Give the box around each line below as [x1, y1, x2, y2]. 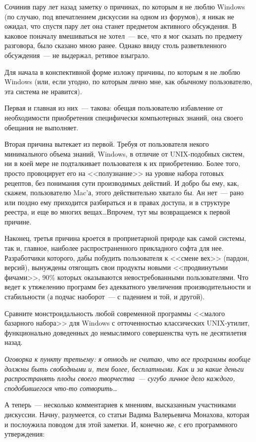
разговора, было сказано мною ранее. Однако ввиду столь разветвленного [4, 40, 227, 51]
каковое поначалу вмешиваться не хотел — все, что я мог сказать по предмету [4, 30, 243, 41]
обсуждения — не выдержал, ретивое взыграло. [4, 50, 150, 60]
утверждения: [4, 429, 45, 439]
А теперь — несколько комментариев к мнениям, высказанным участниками [4, 399, 236, 410]
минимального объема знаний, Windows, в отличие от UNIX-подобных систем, [4, 148, 245, 159]
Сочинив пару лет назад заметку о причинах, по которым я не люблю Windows [4, 1, 245, 11]
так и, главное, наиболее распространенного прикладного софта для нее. [4, 243, 224, 253]
